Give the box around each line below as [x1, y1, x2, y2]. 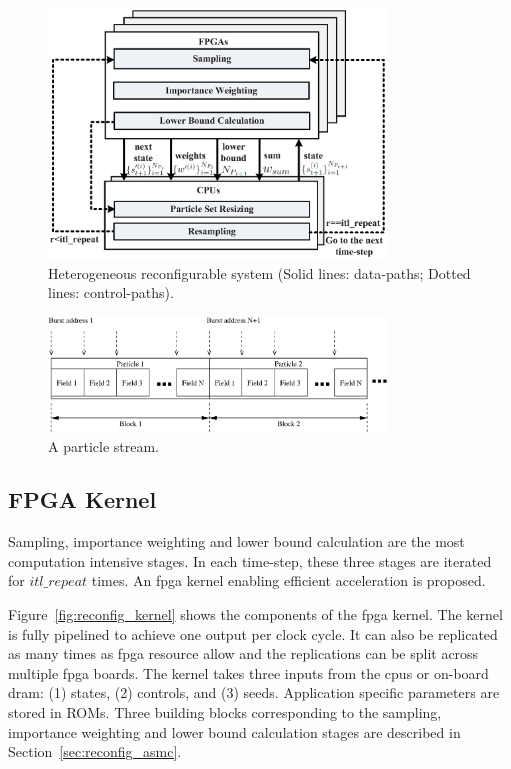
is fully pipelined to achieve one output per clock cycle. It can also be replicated [8, 623, 498, 644]
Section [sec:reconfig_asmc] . [8, 741, 182, 762]
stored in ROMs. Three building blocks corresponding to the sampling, [8, 702, 442, 723]
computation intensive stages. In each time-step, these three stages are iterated [8, 550, 492, 571]
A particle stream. [48, 435, 159, 456]
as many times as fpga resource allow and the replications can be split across [8, 643, 479, 664]
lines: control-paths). [48, 282, 174, 303]
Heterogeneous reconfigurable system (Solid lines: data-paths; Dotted [48, 262, 471, 283]
